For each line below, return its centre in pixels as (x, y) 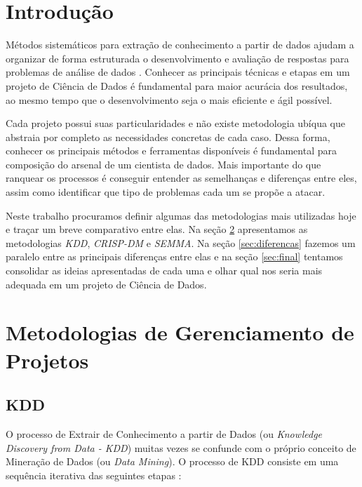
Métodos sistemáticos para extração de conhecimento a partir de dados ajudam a (180, 45)
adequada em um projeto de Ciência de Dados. (106, 284)
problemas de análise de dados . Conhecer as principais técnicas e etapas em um (178, 72)
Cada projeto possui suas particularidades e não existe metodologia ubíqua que (175, 123)
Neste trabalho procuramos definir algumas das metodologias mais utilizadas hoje (181, 215)
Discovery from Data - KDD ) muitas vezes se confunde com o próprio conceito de (181, 447)
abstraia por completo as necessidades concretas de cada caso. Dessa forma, (168, 136)
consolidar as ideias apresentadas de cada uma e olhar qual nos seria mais (164, 271)
